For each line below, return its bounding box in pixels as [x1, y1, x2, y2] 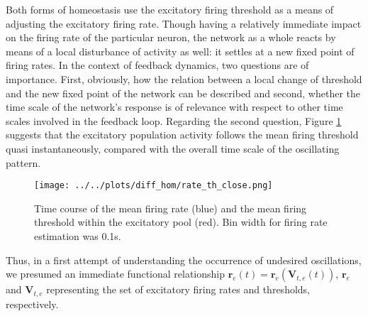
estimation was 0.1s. [34, 228, 121, 243]
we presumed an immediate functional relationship [6, 266, 225, 281]
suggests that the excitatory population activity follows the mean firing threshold [6, 127, 359, 142]
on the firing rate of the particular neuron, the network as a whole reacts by [6, 30, 336, 45]
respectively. [6, 296, 59, 311]
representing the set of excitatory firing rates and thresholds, [46, 282, 310, 297]
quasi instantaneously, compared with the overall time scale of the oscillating [6, 141, 340, 156]
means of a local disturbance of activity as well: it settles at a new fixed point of [6, 43, 355, 58]
